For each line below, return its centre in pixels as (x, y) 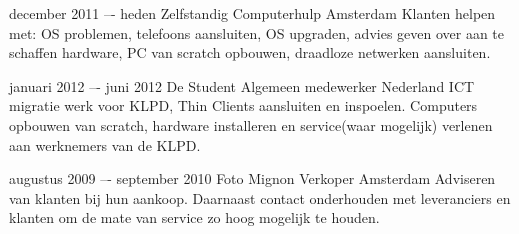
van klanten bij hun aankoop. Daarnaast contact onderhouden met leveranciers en (260, 197)
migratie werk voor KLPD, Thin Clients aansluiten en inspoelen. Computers (243, 105)
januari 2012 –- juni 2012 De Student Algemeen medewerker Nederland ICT (242, 85)
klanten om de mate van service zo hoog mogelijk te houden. (194, 217)
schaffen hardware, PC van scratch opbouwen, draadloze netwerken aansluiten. (250, 52)
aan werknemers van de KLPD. (105, 144)
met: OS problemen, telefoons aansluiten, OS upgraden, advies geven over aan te (257, 32)
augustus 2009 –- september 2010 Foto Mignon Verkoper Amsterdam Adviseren (252, 178)
